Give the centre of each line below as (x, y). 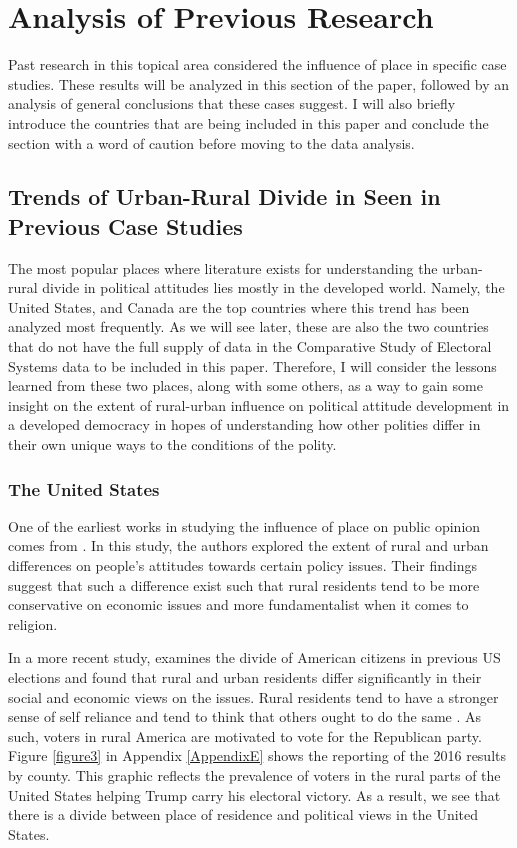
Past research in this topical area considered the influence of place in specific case (257, 64)
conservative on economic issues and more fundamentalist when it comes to (238, 604)
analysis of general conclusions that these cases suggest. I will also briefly (232, 103)
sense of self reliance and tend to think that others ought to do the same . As (245, 716)
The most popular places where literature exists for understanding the (223, 267)
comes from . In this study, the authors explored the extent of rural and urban (248, 545)
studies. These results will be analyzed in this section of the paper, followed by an (259, 83)
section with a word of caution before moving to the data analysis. (211, 142)
